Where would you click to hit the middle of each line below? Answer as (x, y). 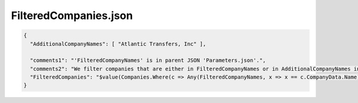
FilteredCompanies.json (72, 15)
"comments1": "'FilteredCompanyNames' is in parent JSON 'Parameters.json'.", (148, 60)
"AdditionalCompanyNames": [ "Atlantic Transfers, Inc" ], (118, 44)
